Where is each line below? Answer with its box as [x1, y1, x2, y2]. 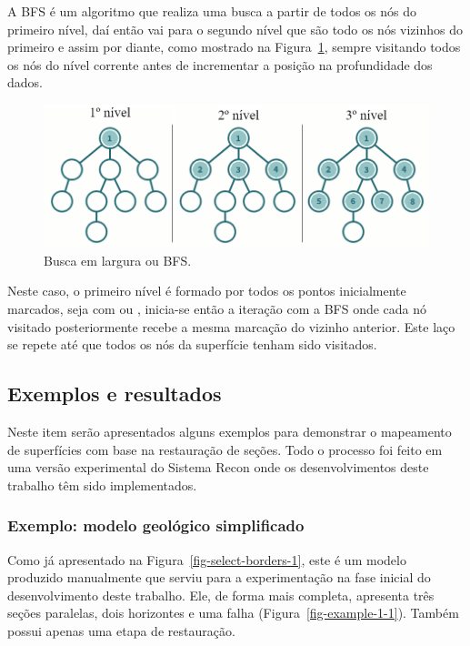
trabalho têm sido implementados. [7, 475, 197, 494]
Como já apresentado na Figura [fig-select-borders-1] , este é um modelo [7, 550, 406, 569]
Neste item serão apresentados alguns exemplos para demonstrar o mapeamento [7, 422, 452, 440]
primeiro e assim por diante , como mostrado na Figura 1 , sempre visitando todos [7, 37, 461, 56]
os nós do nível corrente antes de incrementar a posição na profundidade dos [7, 55, 433, 74]
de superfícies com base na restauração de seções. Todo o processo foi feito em [7, 439, 443, 459]
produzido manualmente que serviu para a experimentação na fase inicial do [7, 568, 431, 587]
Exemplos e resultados [7, 379, 222, 408]
